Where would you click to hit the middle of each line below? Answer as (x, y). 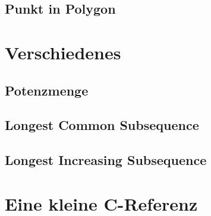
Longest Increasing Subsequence (106, 160)
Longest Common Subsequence (102, 125)
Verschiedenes (63, 52)
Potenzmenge (47, 90)
